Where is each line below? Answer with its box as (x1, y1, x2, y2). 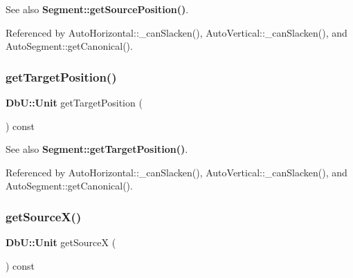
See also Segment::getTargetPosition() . (6, 142, 188, 156)
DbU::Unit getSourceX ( (6, 235, 116, 250)
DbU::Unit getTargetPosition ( (6, 95, 143, 109)
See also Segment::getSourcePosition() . (6, 2, 189, 16)
